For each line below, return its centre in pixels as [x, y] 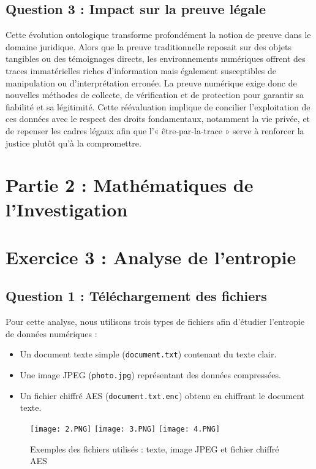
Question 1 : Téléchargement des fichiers [136, 296]
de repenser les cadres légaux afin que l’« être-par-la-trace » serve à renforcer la [155, 130]
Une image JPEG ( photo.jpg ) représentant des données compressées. [150, 375]
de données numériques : [51, 333]
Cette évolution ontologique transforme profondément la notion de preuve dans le [158, 35]
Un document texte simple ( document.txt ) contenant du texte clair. [148, 354]
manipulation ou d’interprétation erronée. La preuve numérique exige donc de [151, 82]
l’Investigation [67, 209]
